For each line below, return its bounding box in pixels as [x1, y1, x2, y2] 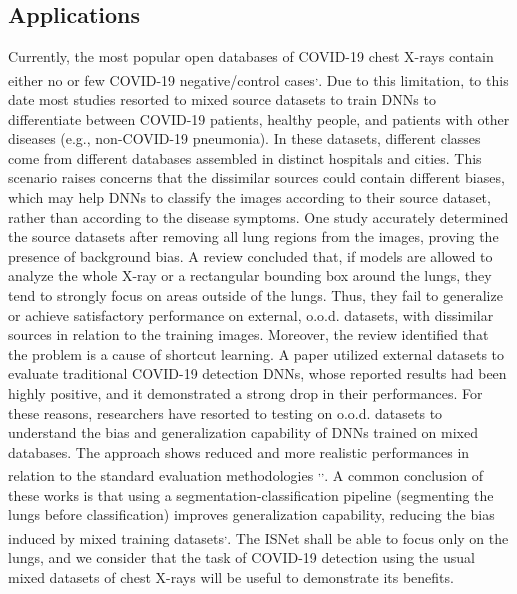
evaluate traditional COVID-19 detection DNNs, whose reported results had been [8, 363, 507, 384]
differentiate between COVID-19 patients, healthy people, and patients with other [8, 108, 510, 129]
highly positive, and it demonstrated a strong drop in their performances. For [8, 382, 483, 403]
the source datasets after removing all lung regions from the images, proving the [8, 226, 499, 247]
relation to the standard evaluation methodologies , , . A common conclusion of [8, 462, 484, 485]
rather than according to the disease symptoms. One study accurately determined [8, 206, 509, 227]
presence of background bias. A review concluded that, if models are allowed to [8, 245, 493, 266]
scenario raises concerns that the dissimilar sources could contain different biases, [8, 167, 505, 188]
